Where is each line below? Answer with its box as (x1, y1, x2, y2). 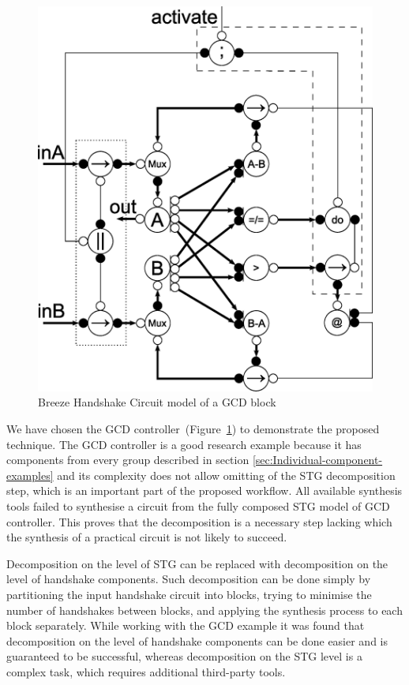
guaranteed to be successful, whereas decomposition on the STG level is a (6, 648, 362, 664)
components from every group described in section (6, 451, 250, 468)
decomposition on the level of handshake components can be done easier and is (6, 632, 388, 649)
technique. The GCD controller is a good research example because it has (6, 436, 362, 452)
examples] (6, 466, 54, 483)
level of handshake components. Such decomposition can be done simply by (6, 571, 371, 587)
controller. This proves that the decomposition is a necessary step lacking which (6, 513, 392, 530)
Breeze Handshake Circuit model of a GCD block (38, 394, 276, 410)
